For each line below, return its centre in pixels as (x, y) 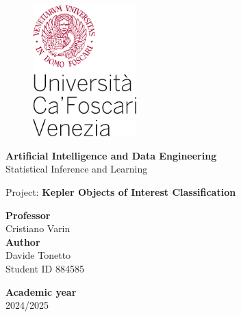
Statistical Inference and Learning (77, 169)
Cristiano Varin (38, 228)
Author (23, 241)
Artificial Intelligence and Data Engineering (111, 155)
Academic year (41, 291)
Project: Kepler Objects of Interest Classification (121, 192)
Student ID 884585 (45, 268)
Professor (28, 215)
